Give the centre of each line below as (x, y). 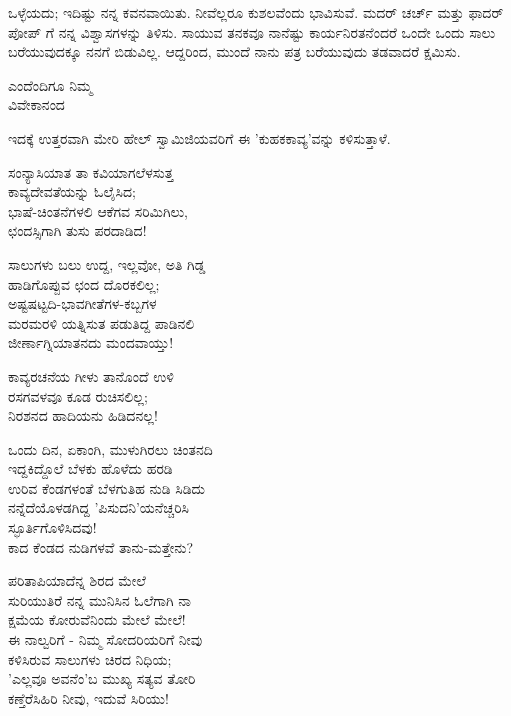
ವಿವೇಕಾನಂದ (36, 104)
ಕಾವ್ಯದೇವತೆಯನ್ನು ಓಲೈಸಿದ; (72, 191)
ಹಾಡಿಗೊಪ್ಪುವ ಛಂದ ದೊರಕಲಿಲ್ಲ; (84, 283)
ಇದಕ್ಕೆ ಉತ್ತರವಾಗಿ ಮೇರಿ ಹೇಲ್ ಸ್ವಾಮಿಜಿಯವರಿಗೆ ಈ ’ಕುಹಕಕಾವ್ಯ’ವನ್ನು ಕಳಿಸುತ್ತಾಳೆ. (199, 137)
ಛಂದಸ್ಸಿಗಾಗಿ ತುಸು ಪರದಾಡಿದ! (77, 230)
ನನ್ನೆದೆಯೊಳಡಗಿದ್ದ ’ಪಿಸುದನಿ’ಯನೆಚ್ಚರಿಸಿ (98, 507)
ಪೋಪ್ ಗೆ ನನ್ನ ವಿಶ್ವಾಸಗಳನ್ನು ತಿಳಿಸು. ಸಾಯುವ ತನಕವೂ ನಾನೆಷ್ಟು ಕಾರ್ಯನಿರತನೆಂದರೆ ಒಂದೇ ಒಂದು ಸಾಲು (252, 31)
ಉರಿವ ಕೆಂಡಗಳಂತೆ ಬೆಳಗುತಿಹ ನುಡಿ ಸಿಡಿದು (107, 487)
